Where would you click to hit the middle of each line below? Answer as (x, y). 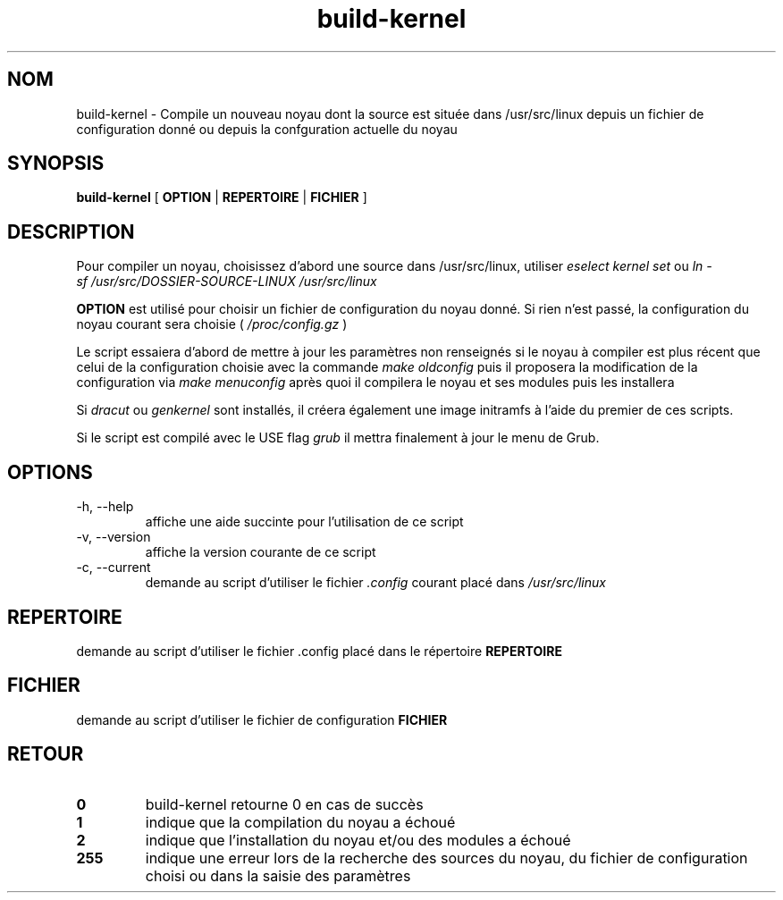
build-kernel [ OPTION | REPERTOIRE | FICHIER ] (222, 198)
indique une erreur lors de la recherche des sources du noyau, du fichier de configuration (446, 858)
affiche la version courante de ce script (261, 552)
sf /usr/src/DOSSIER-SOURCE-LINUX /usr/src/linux (227, 282)
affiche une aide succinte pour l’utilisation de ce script (304, 522)
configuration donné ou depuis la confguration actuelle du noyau (267, 129)
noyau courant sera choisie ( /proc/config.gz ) (212, 324)
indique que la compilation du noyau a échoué (300, 822)
